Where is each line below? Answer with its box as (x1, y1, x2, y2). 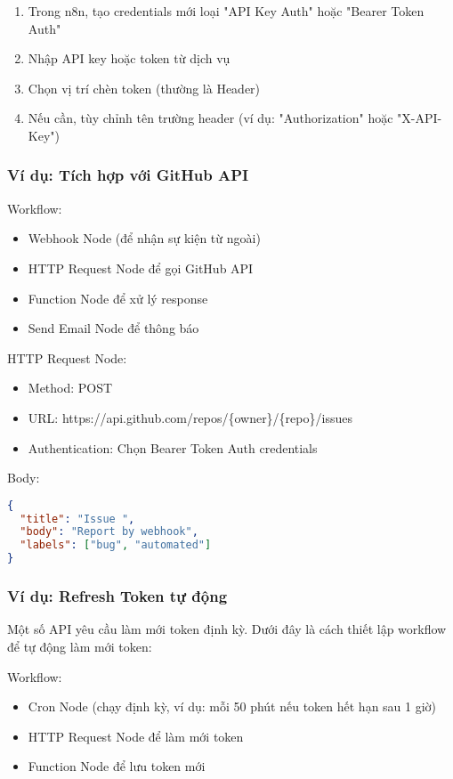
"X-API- (397, 109, 442, 127)
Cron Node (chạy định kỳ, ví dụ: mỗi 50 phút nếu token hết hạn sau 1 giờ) (28, 697, 437, 716)
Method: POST (28, 378, 113, 397)
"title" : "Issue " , (20, 512, 135, 525)
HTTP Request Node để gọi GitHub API (28, 258, 254, 277)
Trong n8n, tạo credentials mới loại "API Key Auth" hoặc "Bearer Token (28, 2, 425, 20)
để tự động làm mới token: (7, 637, 152, 655)
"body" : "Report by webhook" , (20, 525, 198, 539)
